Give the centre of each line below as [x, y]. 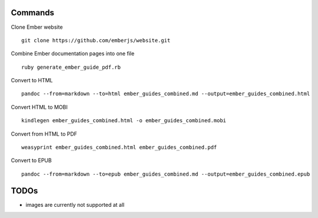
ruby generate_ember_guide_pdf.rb [71, 67]
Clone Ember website [37, 27]
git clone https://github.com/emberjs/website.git [96, 40]
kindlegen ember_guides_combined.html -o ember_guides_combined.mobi [124, 121]
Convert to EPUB [32, 160]
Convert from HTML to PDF [44, 134]
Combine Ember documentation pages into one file [73, 53]
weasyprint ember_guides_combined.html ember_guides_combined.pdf [119, 147]
